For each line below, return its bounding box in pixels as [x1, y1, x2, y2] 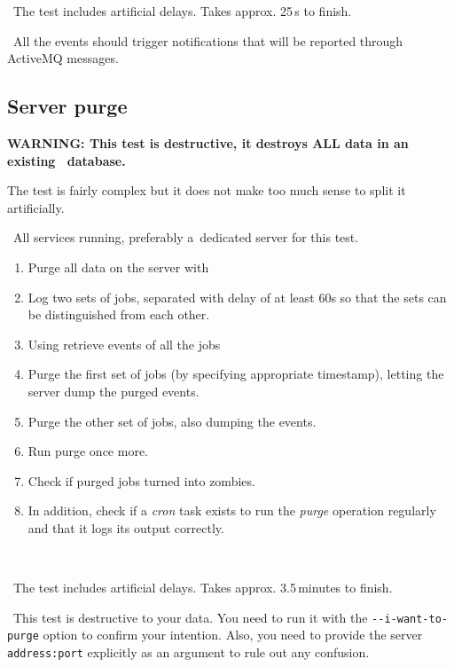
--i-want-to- [372, 612, 448, 625]
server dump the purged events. [27, 381, 200, 400]
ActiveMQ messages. [7, 49, 119, 67]
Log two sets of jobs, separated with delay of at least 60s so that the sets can [27, 287, 447, 306]
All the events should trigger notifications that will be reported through [12, 31, 403, 50]
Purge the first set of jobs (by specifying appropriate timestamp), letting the [27, 365, 444, 383]
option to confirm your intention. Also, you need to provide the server [43, 625, 423, 644]
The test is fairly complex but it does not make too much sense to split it [7, 181, 406, 200]
